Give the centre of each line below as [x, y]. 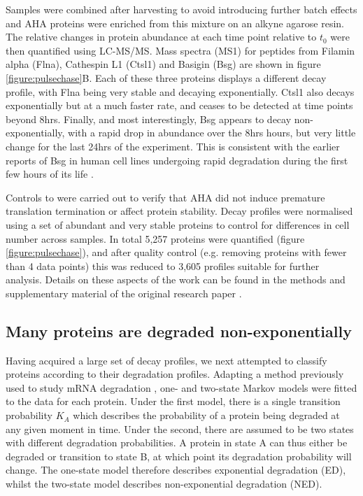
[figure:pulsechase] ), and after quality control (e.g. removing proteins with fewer [176, 252]
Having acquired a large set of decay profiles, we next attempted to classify [166, 360]
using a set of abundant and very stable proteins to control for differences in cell [178, 224]
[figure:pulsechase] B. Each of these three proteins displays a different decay [166, 77]
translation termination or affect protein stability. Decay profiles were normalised [179, 211]
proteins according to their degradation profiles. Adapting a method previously [175, 374]
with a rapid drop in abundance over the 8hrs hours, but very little [212, 133]
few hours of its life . [50, 174]
